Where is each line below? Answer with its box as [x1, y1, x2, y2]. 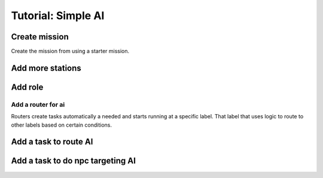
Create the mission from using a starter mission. [11, 48, 130, 55]
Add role [11, 82, 44, 92]
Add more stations [11, 63, 82, 73]
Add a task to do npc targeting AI [11, 156, 136, 166]
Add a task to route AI [11, 137, 93, 147]
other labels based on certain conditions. [11, 121, 112, 128]
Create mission [11, 32, 69, 42]
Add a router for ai [11, 100, 65, 109]
